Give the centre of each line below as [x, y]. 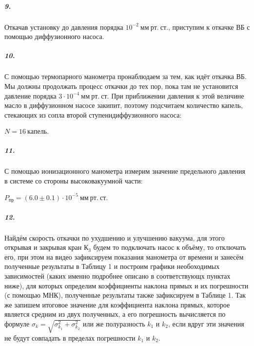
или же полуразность [114, 323]
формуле [17, 323]
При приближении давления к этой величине [178, 95]
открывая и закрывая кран [43, 247]
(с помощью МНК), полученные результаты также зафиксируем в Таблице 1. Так [125, 295]
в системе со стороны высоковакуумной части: [74, 181]
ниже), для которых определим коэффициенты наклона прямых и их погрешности [127, 285]
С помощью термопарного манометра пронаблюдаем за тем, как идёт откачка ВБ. [126, 76]
